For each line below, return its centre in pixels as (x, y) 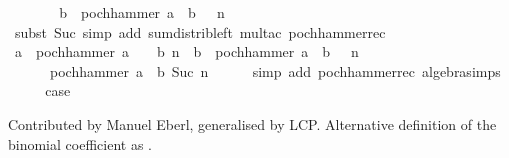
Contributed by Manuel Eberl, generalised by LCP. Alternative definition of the (252, 123)
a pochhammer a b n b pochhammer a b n (186, 51)
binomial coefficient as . (80, 143)
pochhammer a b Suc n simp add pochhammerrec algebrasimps (275, 70)
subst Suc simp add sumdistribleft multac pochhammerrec (200, 31)
